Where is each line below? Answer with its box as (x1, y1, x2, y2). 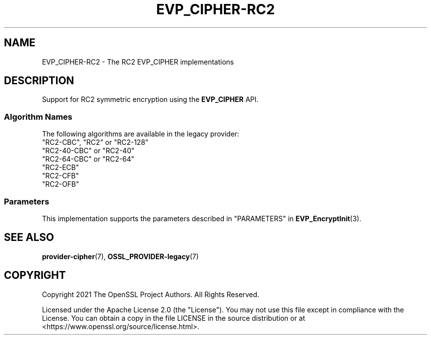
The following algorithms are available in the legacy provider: (42, 130, 240, 138)
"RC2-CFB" (42, 171, 79, 180)
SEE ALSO (4, 231, 54, 244)
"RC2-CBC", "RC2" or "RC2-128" (42, 138, 149, 147)
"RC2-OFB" (42, 180, 79, 189)
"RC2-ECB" (42, 163, 79, 172)
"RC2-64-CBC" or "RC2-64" (42, 155, 134, 164)
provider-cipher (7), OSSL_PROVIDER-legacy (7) (42, 252, 199, 261)
